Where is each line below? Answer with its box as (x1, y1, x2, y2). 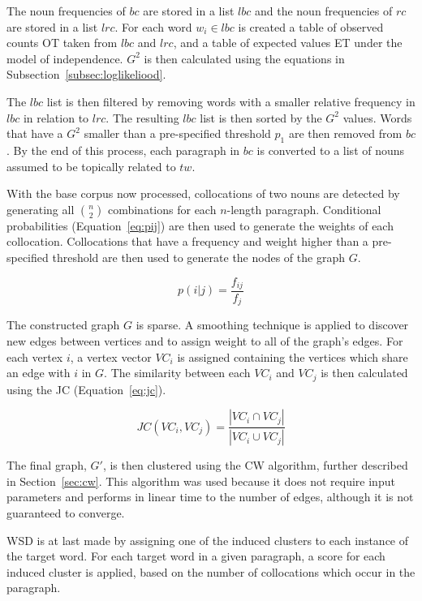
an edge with (6, 364, 71, 381)
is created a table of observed (238, 18, 384, 35)
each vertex (6, 348, 63, 365)
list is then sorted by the (200, 109, 322, 126)
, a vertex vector (70, 348, 152, 365)
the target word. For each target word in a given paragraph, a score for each (6, 547, 385, 565)
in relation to (23, 109, 89, 126)
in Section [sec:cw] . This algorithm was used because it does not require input (6, 472, 395, 489)
